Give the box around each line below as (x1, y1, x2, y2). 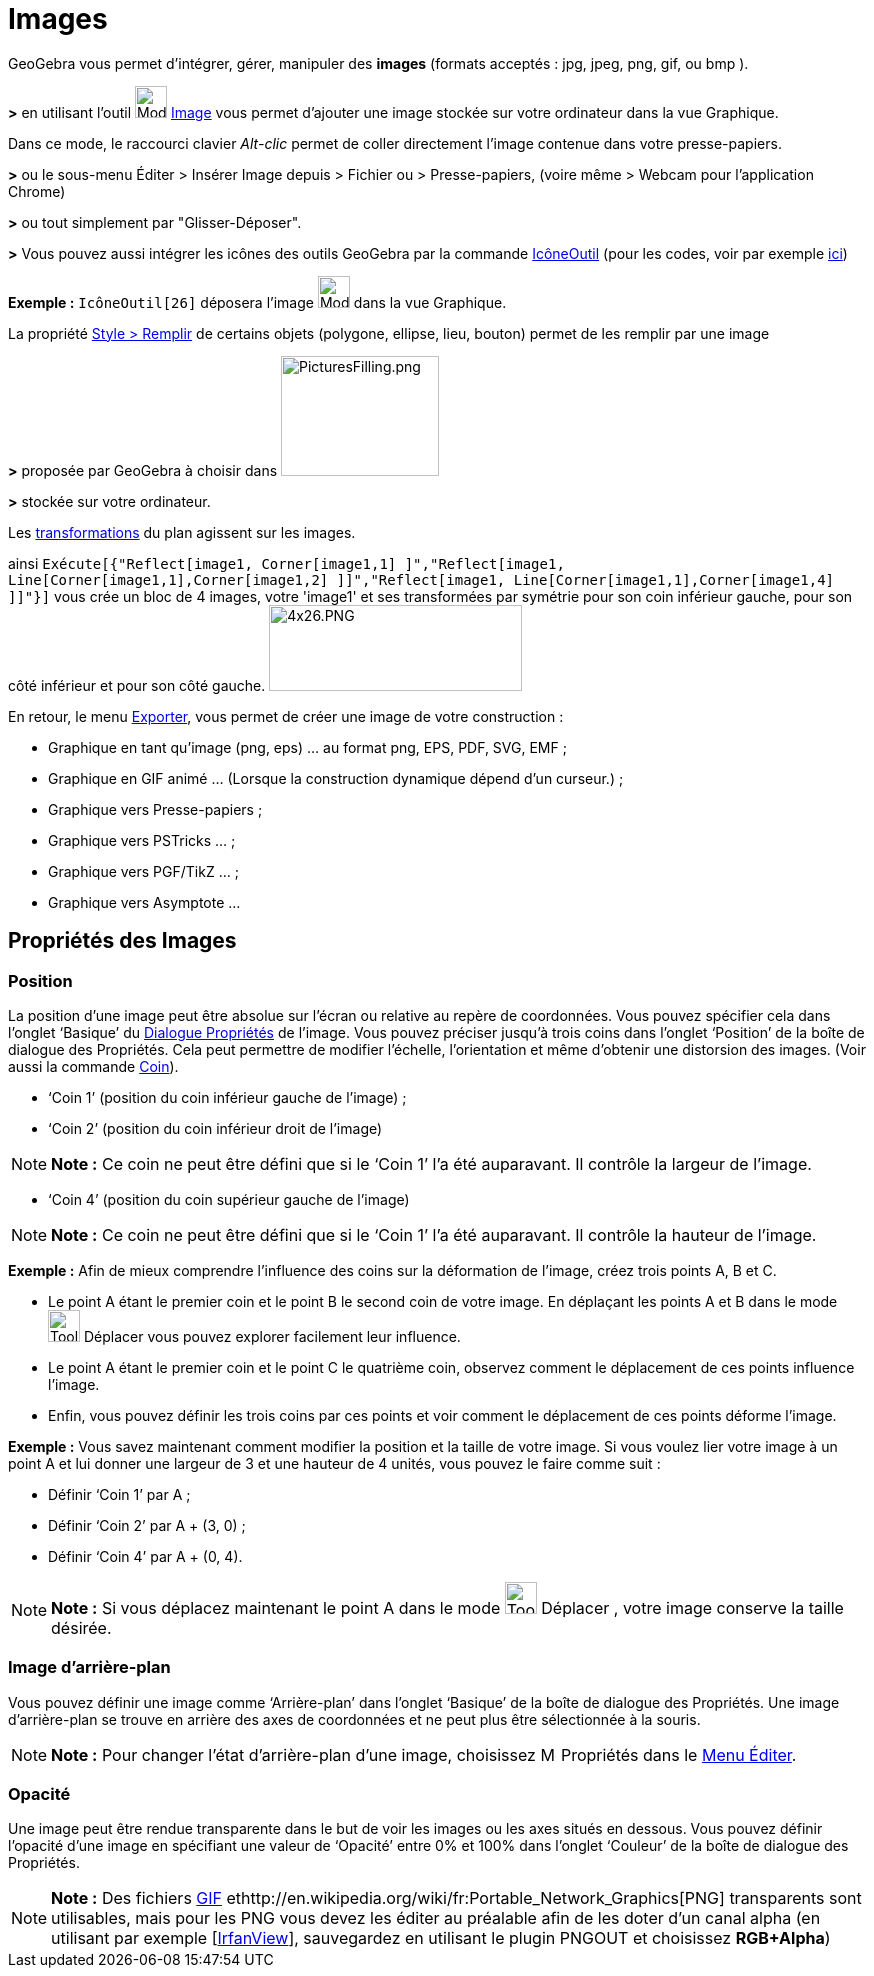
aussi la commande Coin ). (8, 1057, 179, 1075)
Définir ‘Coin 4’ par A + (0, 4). (48, 1547, 243, 1565)
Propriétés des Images (8, 928, 237, 954)
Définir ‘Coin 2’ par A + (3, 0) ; (48, 1516, 246, 1534)
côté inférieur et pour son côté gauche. (8, 676, 266, 694)
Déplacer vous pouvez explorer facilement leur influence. (83, 1327, 461, 1345)
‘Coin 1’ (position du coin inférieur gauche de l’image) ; (48, 1088, 407, 1106)
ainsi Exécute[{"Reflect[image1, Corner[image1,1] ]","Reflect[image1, (8, 554, 565, 572)
